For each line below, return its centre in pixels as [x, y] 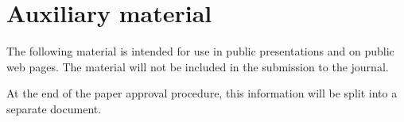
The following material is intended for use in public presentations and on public [200, 51]
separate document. [54, 108]
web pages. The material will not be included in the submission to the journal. [198, 66]
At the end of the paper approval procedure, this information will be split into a [202, 93]
